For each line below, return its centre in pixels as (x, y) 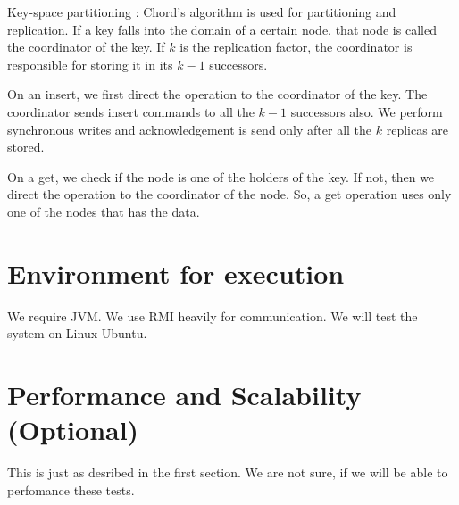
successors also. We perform (367, 111)
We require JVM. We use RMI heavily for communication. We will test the (213, 315)
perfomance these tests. (71, 489)
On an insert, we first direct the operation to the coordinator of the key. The (217, 94)
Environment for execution (176, 273)
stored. (26, 147)
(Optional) (73, 430)
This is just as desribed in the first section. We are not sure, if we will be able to (228, 472)
